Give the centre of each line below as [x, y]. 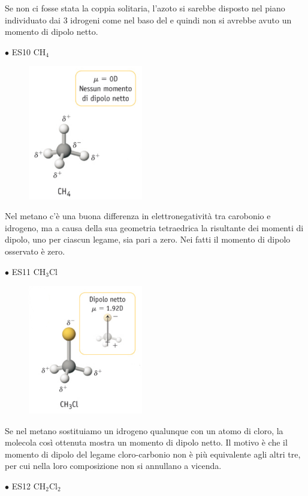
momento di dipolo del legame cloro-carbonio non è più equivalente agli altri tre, [153, 454]
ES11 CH [29, 271]
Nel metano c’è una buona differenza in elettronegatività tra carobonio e [138, 216]
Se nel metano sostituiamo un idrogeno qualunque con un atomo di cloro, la [144, 430]
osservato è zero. [35, 251]
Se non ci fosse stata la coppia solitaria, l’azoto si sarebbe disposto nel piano [145, 8]
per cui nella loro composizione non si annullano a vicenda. [113, 466]
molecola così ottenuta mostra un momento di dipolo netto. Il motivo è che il [146, 442]
